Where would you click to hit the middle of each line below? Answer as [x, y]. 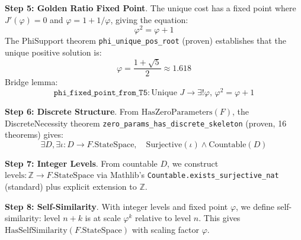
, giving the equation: [149, 19]
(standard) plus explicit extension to [71, 187]
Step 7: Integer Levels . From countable [81, 163]
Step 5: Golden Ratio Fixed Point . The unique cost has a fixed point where [150, 8]
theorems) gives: [34, 134]
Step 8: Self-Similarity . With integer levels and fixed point [116, 206]
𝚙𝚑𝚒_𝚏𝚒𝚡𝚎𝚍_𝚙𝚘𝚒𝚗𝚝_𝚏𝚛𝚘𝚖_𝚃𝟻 [101, 93]
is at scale [103, 218]
